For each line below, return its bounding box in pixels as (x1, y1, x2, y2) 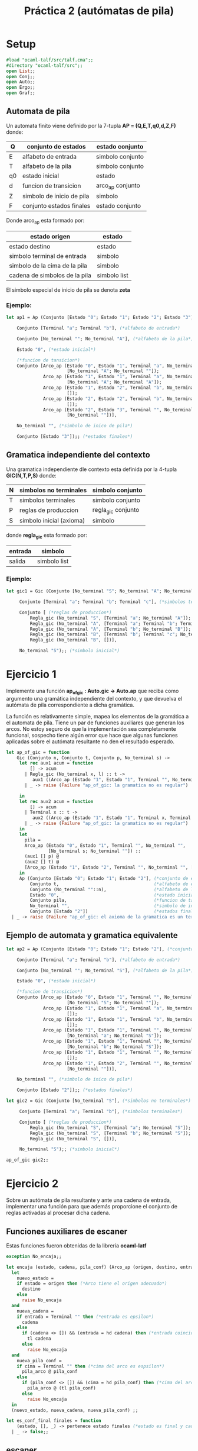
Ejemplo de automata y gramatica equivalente (6, 930, 178, 940)
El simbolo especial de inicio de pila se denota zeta (6, 286, 131, 294)
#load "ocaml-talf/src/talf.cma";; (6, 57, 94, 63)
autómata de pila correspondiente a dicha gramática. (6, 701, 134, 708)
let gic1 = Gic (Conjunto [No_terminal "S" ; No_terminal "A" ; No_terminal (6, 588, 194, 594)
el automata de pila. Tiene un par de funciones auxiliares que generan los (6, 719, 184, 726)
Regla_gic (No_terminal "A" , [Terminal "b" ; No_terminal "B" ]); (29, 626, 192, 632)
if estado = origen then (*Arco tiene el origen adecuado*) (16, 1281, 167, 1286)
